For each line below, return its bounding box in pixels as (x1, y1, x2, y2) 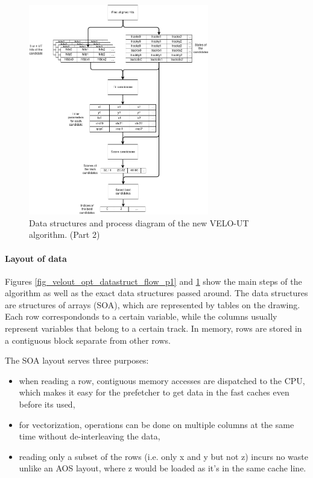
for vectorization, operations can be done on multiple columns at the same (19, 418, 294, 430)
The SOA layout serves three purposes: (5, 354, 149, 367)
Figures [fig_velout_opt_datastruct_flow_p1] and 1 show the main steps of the (5, 275, 302, 287)
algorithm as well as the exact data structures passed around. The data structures (5, 287, 308, 299)
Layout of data (5, 252, 67, 264)
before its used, (19, 398, 75, 411)
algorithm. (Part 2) (29, 228, 100, 241)
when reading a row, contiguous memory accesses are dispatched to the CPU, (19, 374, 305, 386)
